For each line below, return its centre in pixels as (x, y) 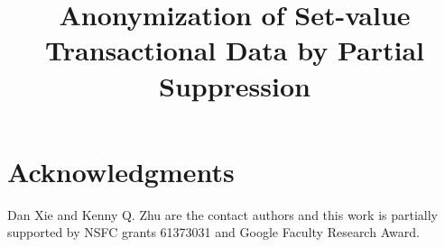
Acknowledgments (121, 171)
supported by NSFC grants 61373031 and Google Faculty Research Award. (213, 232)
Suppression (235, 85)
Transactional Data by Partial (235, 50)
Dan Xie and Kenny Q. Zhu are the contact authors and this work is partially (222, 214)
